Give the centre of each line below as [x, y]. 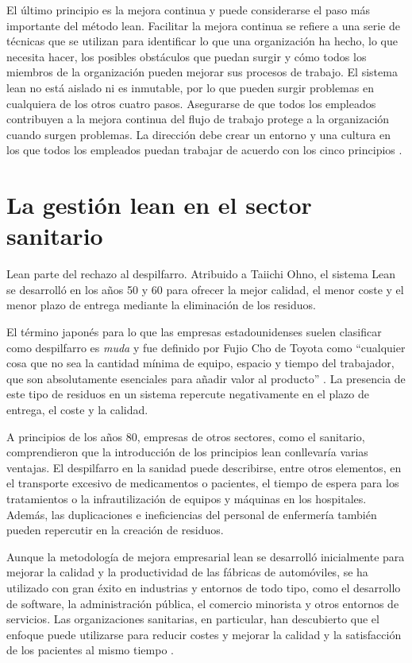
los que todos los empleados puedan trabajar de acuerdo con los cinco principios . [204, 150]
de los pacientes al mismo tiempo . [90, 650]
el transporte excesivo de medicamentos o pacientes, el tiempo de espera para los [203, 483]
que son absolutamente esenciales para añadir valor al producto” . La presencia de [206, 378]
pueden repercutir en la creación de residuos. [115, 530]
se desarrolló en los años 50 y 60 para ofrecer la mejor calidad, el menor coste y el [205, 289]
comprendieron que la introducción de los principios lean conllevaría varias [187, 452]
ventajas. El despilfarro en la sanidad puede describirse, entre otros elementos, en [204, 467]
